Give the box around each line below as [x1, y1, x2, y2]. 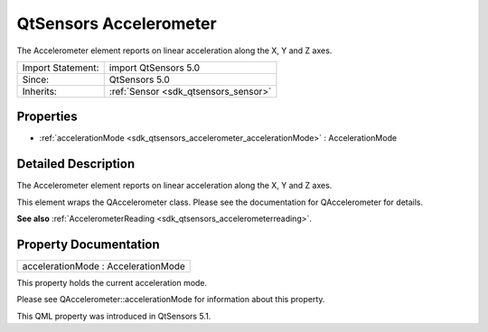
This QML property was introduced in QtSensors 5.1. [16, 310, 211, 321]
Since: [22, 73, 50, 86]
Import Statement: [22, 61, 99, 74]
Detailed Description [16, 156, 136, 171]
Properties [16, 109, 78, 124]
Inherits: [22, 85, 58, 97]
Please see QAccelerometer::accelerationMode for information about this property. [16, 294, 325, 305]
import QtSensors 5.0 [108, 61, 201, 74]
